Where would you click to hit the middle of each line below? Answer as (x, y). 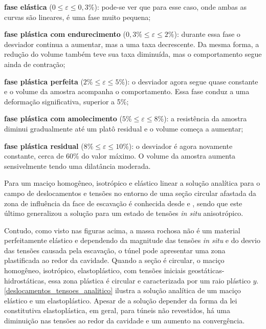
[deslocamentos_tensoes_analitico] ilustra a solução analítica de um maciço (123, 290)
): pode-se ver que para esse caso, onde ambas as (171, 7)
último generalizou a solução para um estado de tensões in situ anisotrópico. (124, 213)
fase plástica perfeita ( (44, 81)
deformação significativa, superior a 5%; (66, 101)
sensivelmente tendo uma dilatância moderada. (77, 166)
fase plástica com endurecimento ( (65, 34)
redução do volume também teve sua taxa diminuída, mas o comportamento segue (133, 54)
